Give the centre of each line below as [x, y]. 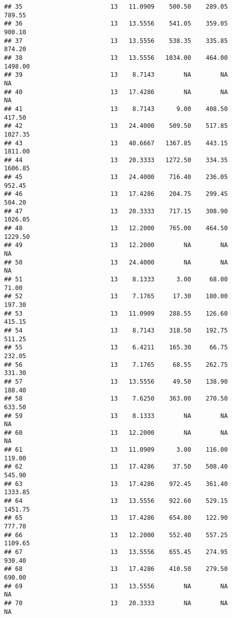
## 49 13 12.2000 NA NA [116, 245]
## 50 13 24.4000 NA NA [116, 262]
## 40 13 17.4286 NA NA [116, 92]
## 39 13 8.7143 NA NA [116, 75]
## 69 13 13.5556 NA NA [116, 586]
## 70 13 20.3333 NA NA [116, 603]
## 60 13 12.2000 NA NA [116, 433]
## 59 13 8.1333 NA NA [116, 416]
